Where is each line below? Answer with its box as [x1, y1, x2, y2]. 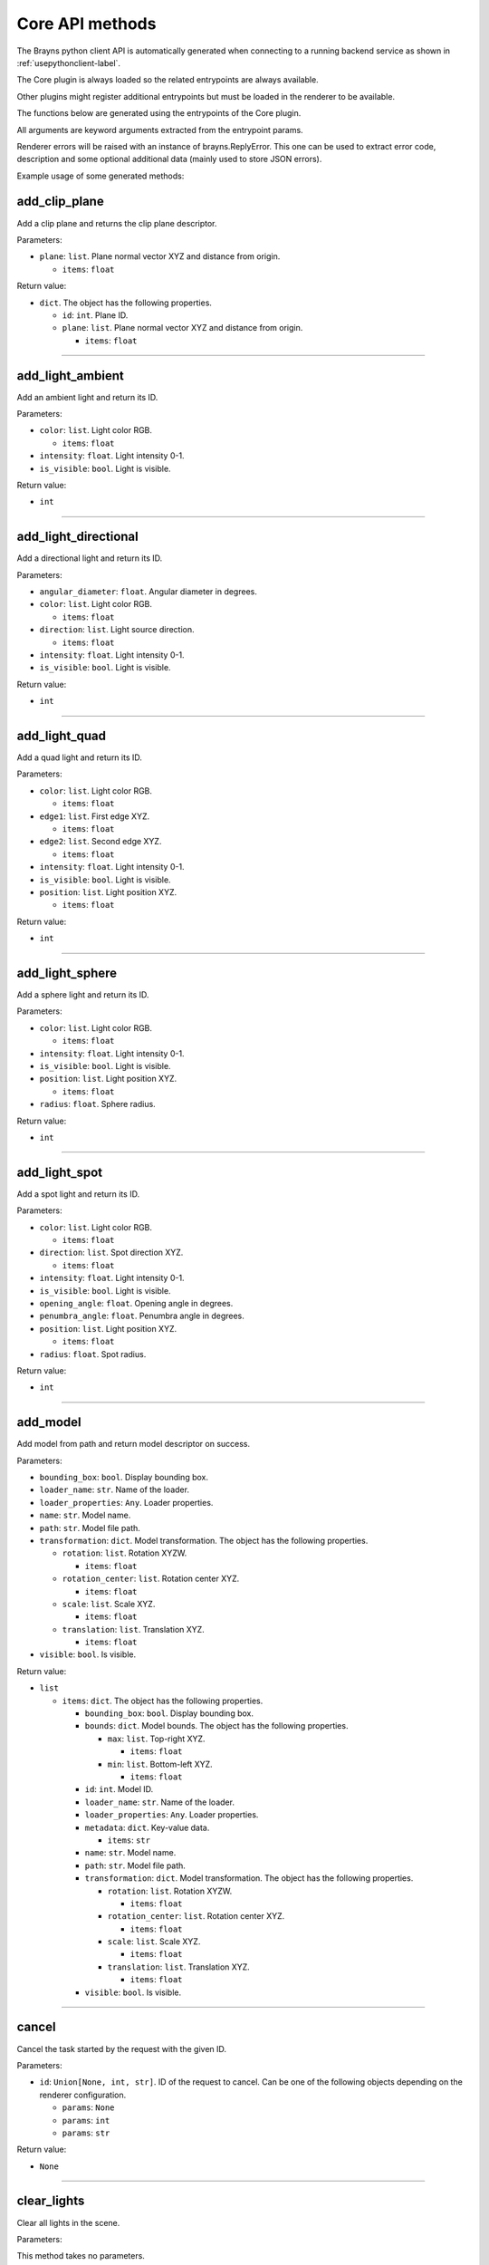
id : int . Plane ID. [62, 309, 129, 321]
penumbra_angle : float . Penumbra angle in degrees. [39, 1310, 244, 1322]
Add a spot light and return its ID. [16, 1188, 140, 1200]
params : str [62, 2127, 110, 2138]
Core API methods [16, 14, 157, 34]
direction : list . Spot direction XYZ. [39, 1247, 184, 1258]
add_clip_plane [16, 194, 104, 209]
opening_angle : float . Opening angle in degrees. [39, 1297, 234, 1308]
